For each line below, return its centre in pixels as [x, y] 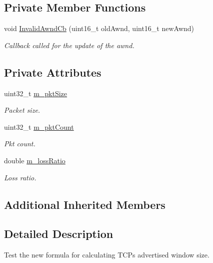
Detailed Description [59, 234]
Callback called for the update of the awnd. [69, 45]
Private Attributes [53, 72]
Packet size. [22, 110]
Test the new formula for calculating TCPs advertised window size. [107, 255]
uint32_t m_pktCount [39, 126]
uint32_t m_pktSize [36, 93]
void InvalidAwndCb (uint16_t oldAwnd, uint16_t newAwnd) [99, 28]
